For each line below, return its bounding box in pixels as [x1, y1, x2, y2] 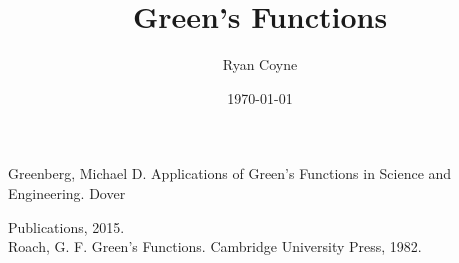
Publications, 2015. [8, 216, 125, 237]
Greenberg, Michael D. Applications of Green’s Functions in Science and [8, 163, 452, 184]
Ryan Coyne [222, 54, 298, 75]
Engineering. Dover [8, 182, 126, 203]
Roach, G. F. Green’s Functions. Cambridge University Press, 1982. [8, 236, 422, 257]
